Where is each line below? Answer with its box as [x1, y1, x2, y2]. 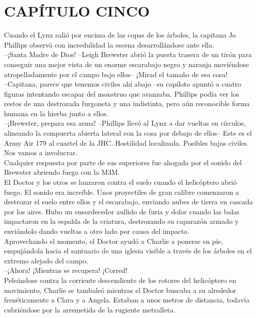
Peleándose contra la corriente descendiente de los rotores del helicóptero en [4, 274, 236, 285]
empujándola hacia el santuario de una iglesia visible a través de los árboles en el [4, 245, 252, 256]
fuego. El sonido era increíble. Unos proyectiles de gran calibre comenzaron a [4, 186, 239, 197]
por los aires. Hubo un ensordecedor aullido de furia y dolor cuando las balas [4, 206, 239, 216]
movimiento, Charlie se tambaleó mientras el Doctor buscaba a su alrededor [4, 284, 236, 295]
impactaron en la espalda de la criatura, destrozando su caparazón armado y [4, 216, 239, 226]
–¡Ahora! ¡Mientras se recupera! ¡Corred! [4, 265, 127, 275]
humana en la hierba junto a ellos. [4, 108, 108, 118]
